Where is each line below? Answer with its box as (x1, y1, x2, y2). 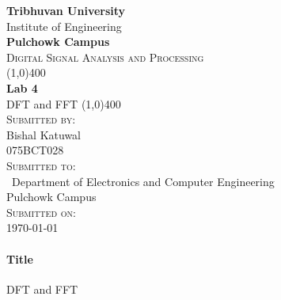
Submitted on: (6, 203, 76, 220)
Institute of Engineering (6, 17, 122, 34)
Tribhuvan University (6, 2, 126, 18)
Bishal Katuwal (6, 126, 81, 142)
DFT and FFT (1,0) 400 (6, 95, 121, 112)
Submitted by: (6, 111, 76, 127)
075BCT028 (6, 142, 64, 158)
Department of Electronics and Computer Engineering (11, 173, 275, 189)
